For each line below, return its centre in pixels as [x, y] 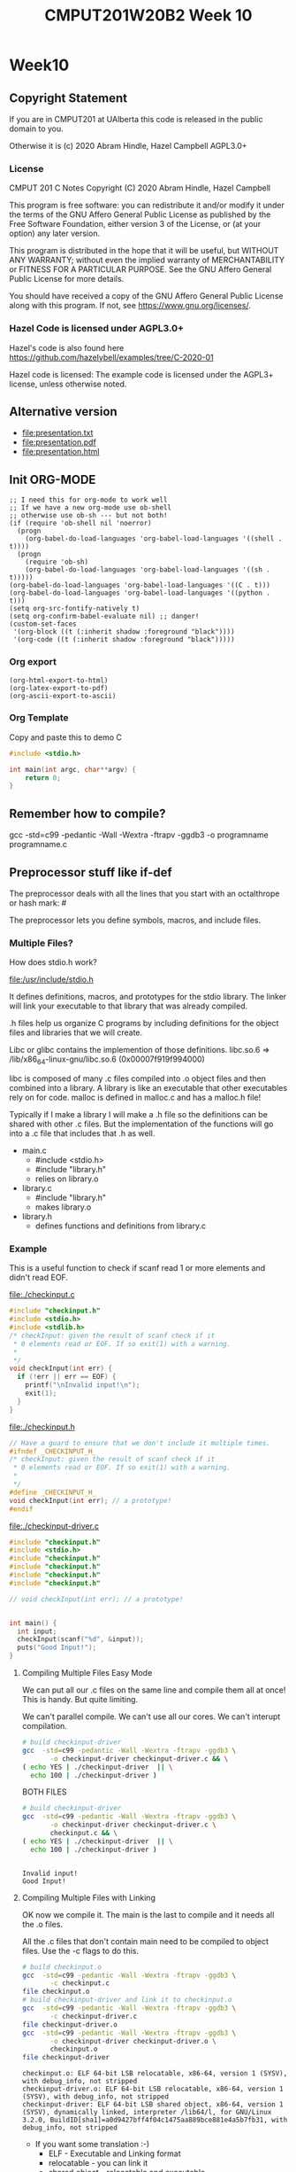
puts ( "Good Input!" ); [57, 1648]
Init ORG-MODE [53, 479]
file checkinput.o [56, 1992]
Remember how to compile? [87, 813]
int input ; [37, 1631]
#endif [21, 1509]
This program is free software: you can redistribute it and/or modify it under [147, 206]
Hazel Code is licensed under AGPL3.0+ [96, 329]
